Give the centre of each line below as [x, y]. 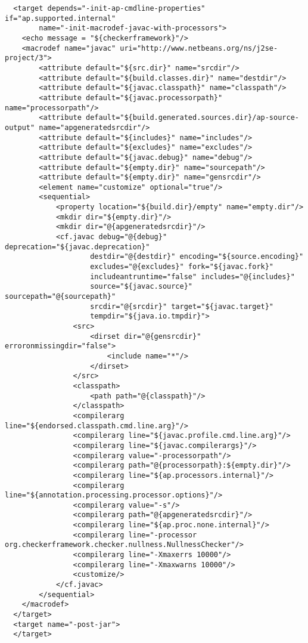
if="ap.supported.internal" [60, 18]
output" [20, 127]
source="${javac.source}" [141, 287]
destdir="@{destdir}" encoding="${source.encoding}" [197, 257]
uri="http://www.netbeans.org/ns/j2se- [199, 48]
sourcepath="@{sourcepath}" [60, 297]
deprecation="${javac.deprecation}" [77, 247]
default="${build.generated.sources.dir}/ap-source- [192, 118]
